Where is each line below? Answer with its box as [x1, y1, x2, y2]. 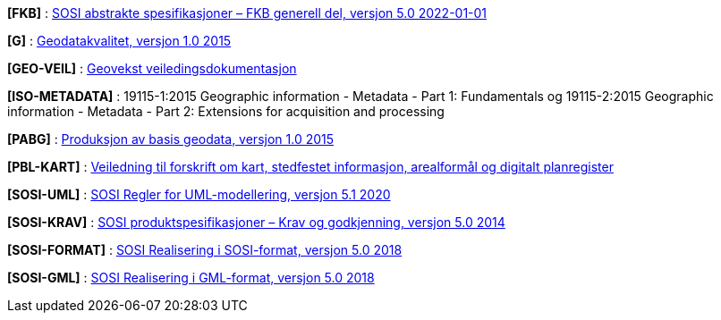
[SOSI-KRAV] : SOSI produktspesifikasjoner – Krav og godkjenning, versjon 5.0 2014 [7, 215, 505, 230]
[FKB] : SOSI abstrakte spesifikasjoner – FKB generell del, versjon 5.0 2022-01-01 [7, 5, 488, 21]
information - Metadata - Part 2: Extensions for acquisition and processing [7, 104, 445, 119]
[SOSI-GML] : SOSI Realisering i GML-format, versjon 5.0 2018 [7, 270, 375, 285]
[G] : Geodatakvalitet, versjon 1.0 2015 [7, 33, 232, 48]
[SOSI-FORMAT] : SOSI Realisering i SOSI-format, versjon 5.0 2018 [7, 242, 403, 257]
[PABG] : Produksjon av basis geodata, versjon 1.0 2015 [7, 131, 335, 147]
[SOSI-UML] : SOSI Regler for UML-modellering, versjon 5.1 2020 [7, 187, 391, 202]
